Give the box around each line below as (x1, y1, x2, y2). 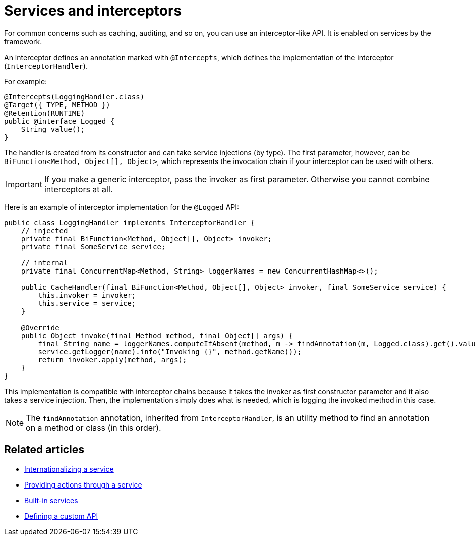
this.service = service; (38, 299, 136, 307)
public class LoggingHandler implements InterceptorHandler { (4, 218, 255, 227)
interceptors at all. (44, 184, 113, 194)
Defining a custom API (24, 511, 98, 520)
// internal (21, 258, 68, 267)
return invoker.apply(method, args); (38, 355, 187, 364)
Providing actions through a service (24, 480, 142, 489)
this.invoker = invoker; (38, 291, 136, 299)
